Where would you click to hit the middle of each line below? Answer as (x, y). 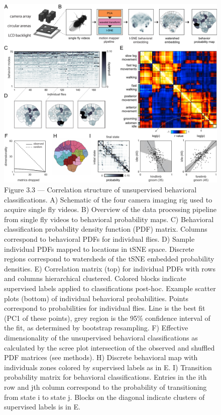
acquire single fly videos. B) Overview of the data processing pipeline (110, 209)
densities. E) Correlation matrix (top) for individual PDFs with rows (110, 268)
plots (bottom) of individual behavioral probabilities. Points (96, 298)
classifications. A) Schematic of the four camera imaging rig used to (108, 199)
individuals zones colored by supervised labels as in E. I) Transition (108, 367)
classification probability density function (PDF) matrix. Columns (106, 229)
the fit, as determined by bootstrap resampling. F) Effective (96, 328)
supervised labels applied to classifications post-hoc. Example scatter (110, 288)
